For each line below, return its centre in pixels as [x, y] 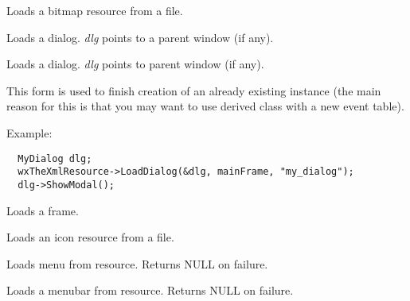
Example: [29, 132]
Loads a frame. [43, 210]
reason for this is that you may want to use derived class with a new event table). [205, 106]
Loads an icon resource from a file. [90, 237]
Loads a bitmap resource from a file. [95, 10]
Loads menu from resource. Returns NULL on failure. [137, 263]
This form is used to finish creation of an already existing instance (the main [194, 90]
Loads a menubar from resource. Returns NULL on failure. [150, 290]
